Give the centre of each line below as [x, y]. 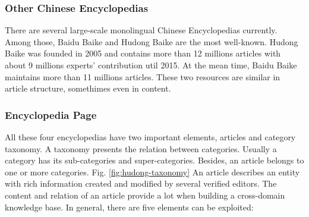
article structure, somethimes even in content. [88, 88]
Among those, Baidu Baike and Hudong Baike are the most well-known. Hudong [152, 41]
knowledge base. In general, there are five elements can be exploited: [129, 207]
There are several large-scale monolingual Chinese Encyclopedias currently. [141, 30]
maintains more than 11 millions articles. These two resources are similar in [143, 76]
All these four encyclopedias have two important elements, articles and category [150, 137]
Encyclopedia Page [51, 114]
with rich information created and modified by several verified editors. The [141, 183]
